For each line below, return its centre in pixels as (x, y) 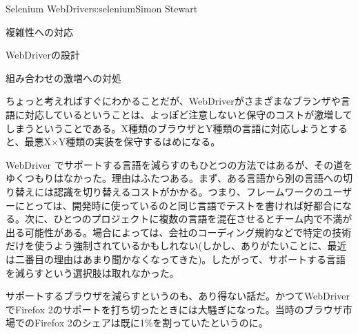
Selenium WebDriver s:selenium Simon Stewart (102, 8)
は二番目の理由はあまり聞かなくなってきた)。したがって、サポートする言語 (176, 259)
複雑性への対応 (39, 31)
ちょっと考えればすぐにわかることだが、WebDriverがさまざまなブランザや (173, 101)
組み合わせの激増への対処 (63, 77)
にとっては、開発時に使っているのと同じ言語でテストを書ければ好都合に (178, 205)
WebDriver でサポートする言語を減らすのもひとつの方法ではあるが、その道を (179, 164)
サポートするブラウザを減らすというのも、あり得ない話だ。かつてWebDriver (178, 296)
